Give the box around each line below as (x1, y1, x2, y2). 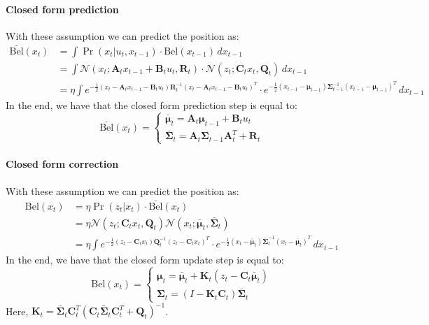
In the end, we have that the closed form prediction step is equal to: (6, 97, 297, 112)
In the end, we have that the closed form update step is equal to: (6, 252, 284, 267)
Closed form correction (6, 157, 119, 171)
